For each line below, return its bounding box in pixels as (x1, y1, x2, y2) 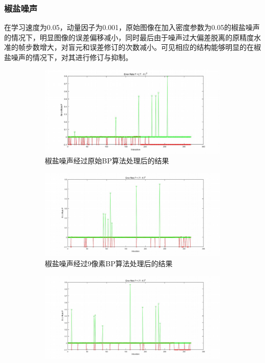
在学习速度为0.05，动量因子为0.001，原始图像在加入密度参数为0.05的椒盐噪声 (4, 22, 260, 33)
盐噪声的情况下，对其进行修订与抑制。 (4, 52, 132, 62)
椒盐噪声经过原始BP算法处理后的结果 (45, 155, 169, 166)
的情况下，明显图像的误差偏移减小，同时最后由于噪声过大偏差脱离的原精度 (4, 32, 254, 42)
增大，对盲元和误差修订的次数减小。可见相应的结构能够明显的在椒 (39, 42, 261, 52)
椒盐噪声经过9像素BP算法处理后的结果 (45, 258, 173, 268)
